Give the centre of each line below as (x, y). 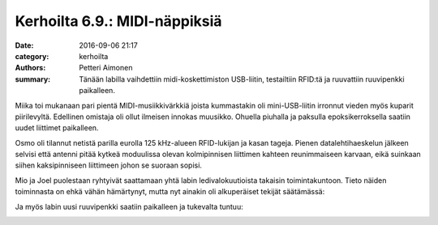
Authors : (30, 68)
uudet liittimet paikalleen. (57, 128)
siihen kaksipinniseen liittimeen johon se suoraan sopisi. (109, 165)
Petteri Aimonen (106, 68)
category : (32, 56)
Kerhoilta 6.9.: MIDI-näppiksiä (118, 21)
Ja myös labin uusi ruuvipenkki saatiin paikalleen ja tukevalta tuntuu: (129, 206)
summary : (33, 79)
